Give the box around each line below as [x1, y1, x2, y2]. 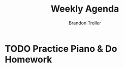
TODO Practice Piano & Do [5, 43, 117, 54]
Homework [5, 54, 52, 65]
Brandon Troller [69, 20, 101, 26]
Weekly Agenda [50, 3, 119, 15]
